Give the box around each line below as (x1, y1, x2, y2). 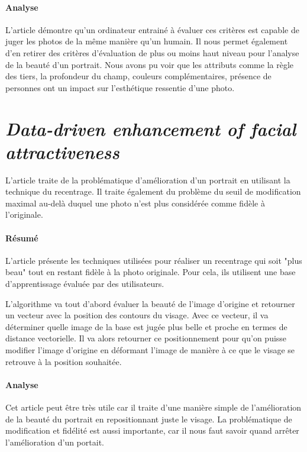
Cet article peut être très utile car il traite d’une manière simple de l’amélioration (5, 401, 302, 413)
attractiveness (5, 139, 119, 164)
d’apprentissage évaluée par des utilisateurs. (5, 277, 164, 290)
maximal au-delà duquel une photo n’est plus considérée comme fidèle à (5, 196, 265, 209)
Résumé (5, 231, 38, 244)
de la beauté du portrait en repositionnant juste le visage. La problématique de (5, 412, 292, 425)
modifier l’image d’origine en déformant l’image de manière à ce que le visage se (5, 344, 295, 356)
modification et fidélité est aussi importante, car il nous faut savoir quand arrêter (5, 424, 299, 437)
